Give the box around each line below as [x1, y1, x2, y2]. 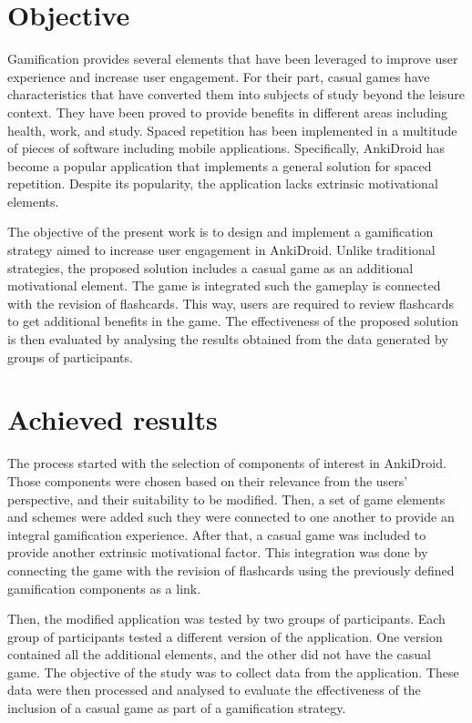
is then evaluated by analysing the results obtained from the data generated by [7, 330, 448, 349]
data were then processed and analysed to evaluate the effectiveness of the [7, 680, 421, 699]
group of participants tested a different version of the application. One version [7, 626, 443, 646]
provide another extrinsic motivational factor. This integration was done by [7, 543, 428, 562]
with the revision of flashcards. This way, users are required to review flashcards [7, 293, 455, 312]
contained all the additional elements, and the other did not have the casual [7, 645, 431, 664]
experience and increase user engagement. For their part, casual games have [7, 66, 430, 86]
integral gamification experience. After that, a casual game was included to [7, 524, 426, 544]
